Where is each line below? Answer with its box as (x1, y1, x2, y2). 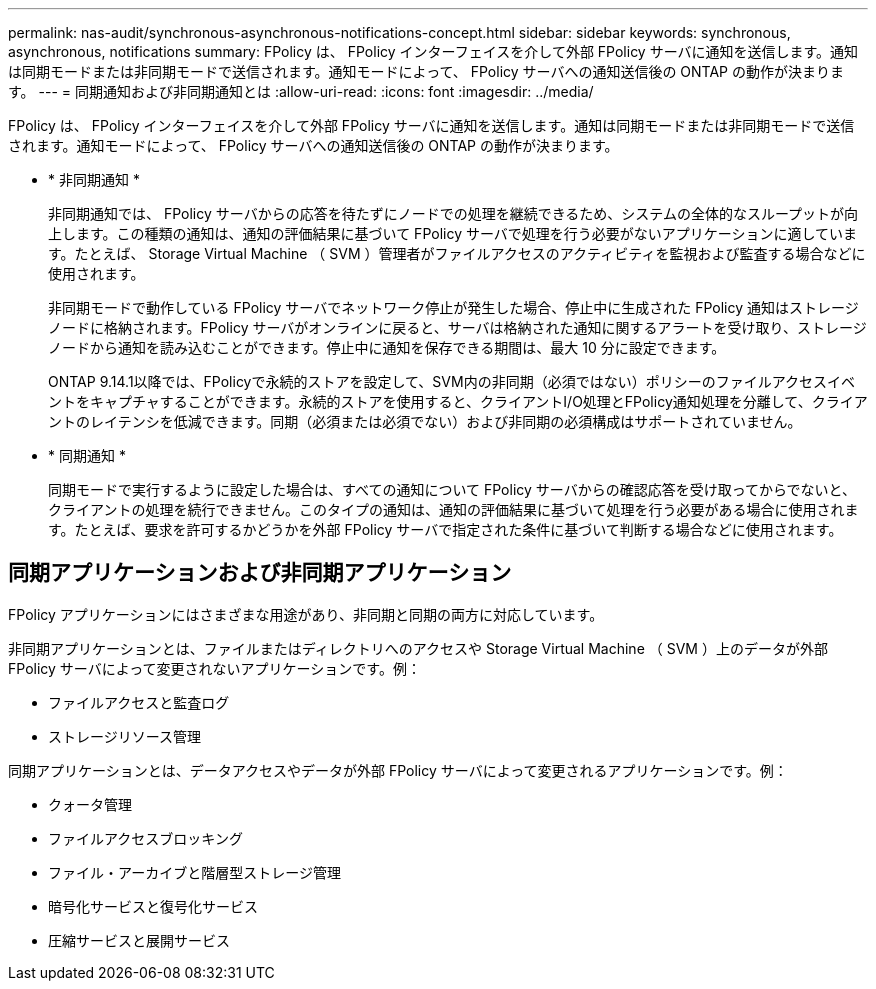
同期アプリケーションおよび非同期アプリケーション (8, 560, 512, 586)
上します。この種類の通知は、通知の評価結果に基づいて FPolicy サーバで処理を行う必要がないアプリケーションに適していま (48, 225, 858, 242)
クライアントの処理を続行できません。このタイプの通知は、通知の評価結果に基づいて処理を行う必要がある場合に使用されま (48, 501, 859, 518)
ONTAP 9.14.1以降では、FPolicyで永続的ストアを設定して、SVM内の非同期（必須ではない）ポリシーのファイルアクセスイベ (48, 373, 855, 390)
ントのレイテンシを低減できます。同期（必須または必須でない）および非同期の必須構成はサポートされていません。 (48, 413, 802, 430)
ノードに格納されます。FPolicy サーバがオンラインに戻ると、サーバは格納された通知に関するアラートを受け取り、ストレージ (48, 319, 867, 336)
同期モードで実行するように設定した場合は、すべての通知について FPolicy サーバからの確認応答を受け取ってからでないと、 (48, 481, 856, 498)
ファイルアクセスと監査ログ (48, 693, 230, 711)
